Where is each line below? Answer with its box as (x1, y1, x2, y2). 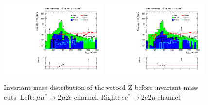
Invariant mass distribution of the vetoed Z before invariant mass (4, 82, 198, 92)
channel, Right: (74, 92, 120, 102)
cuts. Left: (4, 92, 35, 102)
